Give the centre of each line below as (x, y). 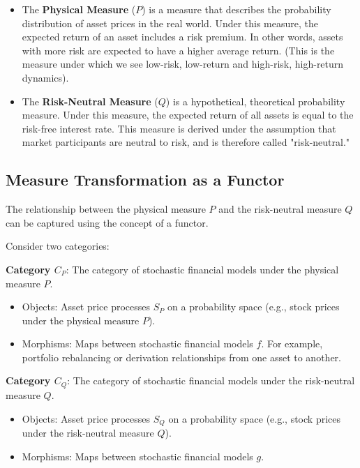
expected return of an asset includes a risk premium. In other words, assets (182, 37)
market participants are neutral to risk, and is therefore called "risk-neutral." (186, 142)
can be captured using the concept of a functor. (107, 222)
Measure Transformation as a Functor (145, 180)
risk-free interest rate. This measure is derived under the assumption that (179, 128)
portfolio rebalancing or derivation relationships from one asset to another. (181, 357)
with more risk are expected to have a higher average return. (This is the (178, 50)
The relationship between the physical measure (106, 209)
